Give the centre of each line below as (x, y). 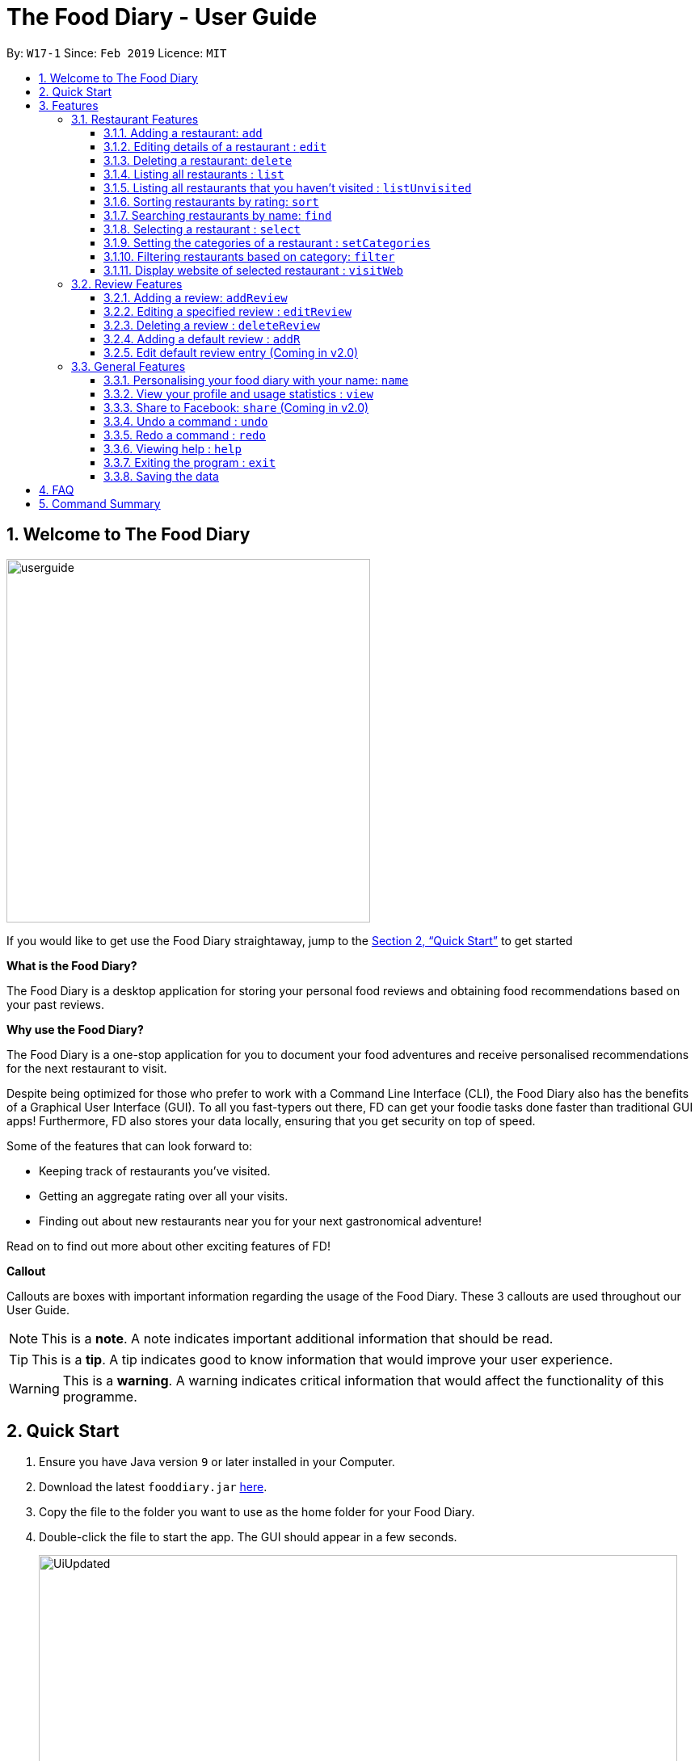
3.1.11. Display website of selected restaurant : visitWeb (254, 270)
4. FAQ (57, 490)
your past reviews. (55, 1004)
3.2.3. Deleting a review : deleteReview (212, 325)
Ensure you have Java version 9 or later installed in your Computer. (217, 1462)
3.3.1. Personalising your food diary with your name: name (256, 380)
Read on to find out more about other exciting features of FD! (168, 1246)
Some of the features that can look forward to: (130, 1145)
